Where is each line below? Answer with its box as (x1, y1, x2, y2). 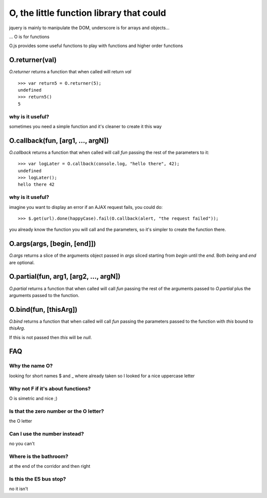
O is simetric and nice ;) (9, 395, 58, 401)
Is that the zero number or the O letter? (9, 407, 104, 414)
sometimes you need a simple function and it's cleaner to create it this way (9, 123, 162, 129)
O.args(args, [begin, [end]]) (9, 240, 96, 248)
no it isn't (9, 486, 28, 492)
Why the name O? (9, 362, 53, 369)
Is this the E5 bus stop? (9, 476, 66, 483)
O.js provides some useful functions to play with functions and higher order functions (9, 43, 183, 49)
